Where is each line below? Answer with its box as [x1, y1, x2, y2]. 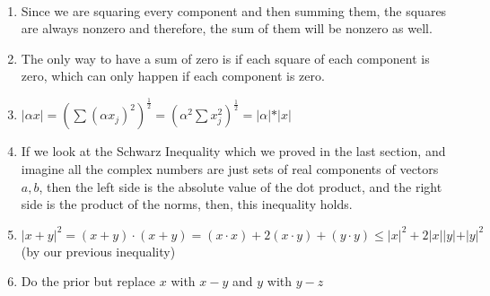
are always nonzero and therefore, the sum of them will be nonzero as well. [21, 19, 433, 38]
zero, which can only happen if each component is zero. [21, 66, 325, 85]
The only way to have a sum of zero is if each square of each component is [21, 48, 430, 67]
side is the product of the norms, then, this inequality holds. [21, 195, 353, 213]
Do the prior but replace [21, 272, 156, 291]
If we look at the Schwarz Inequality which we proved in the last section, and [21, 142, 446, 161]
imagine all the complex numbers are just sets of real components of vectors [21, 159, 439, 178]
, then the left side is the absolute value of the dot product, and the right [39, 177, 442, 196]
